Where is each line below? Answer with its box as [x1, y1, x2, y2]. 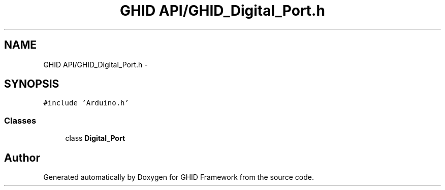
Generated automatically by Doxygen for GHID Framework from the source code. [43, 173, 314, 182]
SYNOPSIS [4, 78, 59, 91]
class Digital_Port [65, 134, 125, 143]
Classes [4, 115, 37, 126]
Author [4, 151, 40, 164]
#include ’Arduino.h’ [43, 99, 129, 107]
